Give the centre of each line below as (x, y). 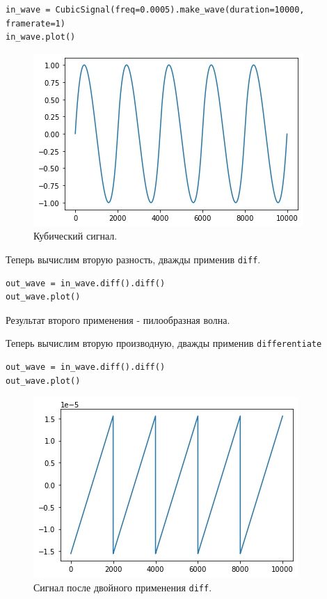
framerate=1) (35, 23)
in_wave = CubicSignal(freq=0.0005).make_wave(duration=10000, (155, 10)
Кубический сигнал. (75, 236)
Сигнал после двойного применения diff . (123, 587)
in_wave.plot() (41, 37)
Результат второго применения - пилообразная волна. (118, 319)
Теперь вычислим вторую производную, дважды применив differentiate (164, 343)
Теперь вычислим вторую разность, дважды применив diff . (133, 259)
